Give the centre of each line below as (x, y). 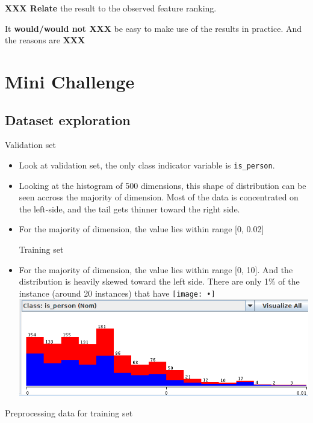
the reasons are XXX (45, 40)
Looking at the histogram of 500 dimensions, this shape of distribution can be (163, 185)
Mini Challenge (70, 81)
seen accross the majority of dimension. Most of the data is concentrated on (159, 197)
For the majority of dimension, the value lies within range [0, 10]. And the (156, 269)
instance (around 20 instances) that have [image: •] (117, 293)
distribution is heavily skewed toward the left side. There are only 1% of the (159, 281)
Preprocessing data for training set (69, 412)
